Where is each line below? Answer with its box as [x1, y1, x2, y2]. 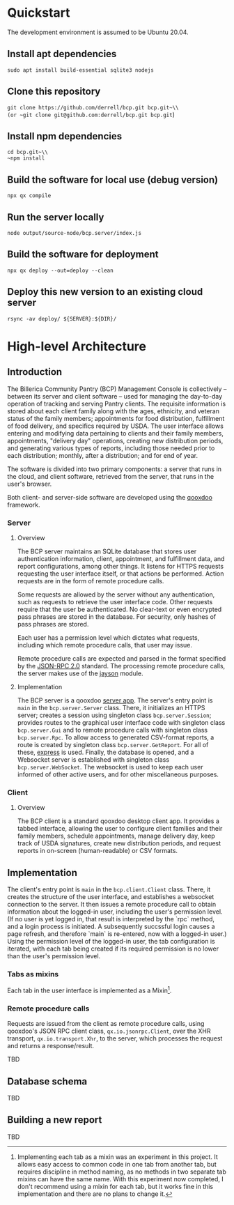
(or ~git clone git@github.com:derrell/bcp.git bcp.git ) [7, 110, 175, 118]
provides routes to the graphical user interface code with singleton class [17, 718, 226, 726]
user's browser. [7, 479, 52, 488]
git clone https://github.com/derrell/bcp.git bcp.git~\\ [7, 104, 179, 111]
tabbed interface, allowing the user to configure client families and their [17, 824, 223, 833]
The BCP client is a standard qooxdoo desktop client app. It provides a [17, 817, 219, 825]
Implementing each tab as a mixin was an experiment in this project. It [17, 1152, 218, 1161]
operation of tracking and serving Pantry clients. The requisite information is [7, 399, 226, 408]
